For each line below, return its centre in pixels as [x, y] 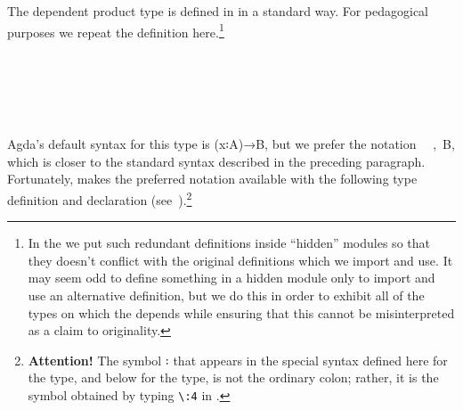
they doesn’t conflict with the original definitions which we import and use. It [240, 260]
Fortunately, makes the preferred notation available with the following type [212, 179]
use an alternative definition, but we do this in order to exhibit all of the [226, 295]
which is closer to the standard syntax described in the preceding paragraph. [216, 161]
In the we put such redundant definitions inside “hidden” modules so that [229, 243]
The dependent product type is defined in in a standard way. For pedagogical [218, 11]
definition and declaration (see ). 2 [100, 198]
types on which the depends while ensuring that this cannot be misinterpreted [241, 312]
